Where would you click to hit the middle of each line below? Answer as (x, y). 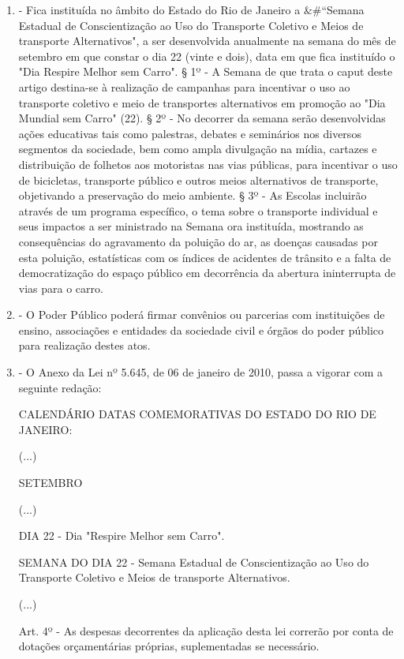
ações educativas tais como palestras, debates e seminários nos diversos (190, 133)
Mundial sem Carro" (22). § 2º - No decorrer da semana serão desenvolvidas (202, 118)
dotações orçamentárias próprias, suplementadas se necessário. (169, 646)
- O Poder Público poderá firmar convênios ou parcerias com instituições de (202, 315)
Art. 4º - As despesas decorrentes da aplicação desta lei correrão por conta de (206, 630)
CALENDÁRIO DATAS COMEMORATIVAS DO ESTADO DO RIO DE (197, 414)
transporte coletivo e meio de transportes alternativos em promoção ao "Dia (202, 102)
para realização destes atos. (84, 345)
